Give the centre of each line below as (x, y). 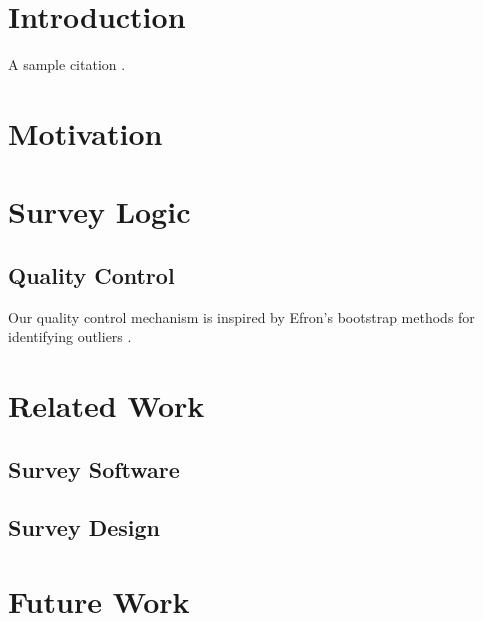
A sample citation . (67, 64)
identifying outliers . (70, 336)
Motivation (85, 132)
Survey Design (84, 527)
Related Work (106, 405)
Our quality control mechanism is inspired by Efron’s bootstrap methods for (241, 316)
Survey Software (94, 468)
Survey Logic (99, 211)
